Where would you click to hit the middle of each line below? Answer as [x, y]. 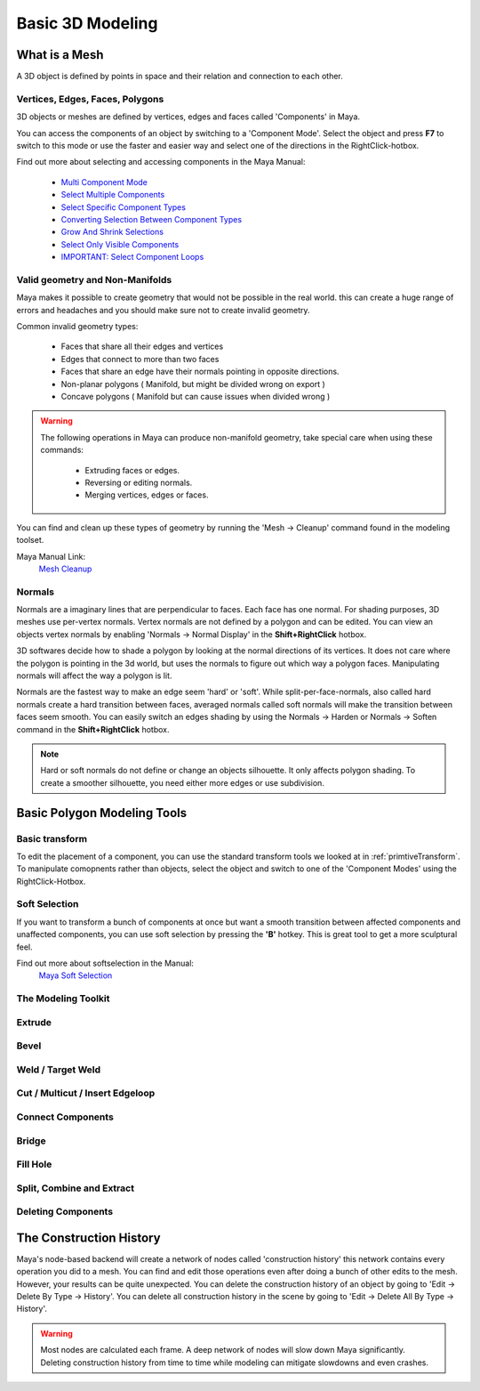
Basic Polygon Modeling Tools [102, 813]
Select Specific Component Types [124, 207]
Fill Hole [34, 1164]
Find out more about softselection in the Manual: [105, 963]
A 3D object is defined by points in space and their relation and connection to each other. [180, 77]
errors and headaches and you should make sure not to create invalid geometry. [163, 310]
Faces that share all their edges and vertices [142, 346]
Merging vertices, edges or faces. [147, 495]
